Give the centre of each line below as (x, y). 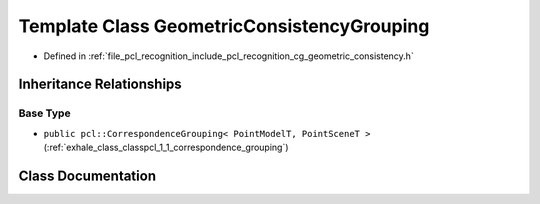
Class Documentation (87, 175)
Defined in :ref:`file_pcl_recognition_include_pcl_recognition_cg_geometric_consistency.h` (228, 56)
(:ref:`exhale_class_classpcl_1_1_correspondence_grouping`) (166, 147)
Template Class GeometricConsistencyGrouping (224, 26)
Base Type (44, 113)
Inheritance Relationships (100, 84)
